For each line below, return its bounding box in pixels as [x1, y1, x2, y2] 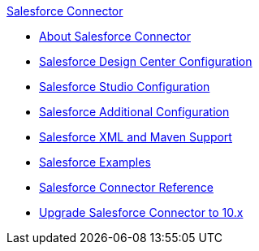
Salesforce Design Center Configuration [39, 54, 253, 68]
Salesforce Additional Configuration [39, 105, 230, 119]
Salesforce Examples [39, 155, 151, 169]
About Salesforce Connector [39, 29, 191, 43]
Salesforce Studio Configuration [39, 80, 210, 93]
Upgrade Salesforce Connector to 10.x [39, 206, 244, 219]
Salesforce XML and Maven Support [39, 130, 232, 144]
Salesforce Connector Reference [39, 180, 214, 194]
